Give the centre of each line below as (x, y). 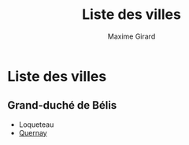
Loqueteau (36, 125)
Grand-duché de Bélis (62, 105)
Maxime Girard (132, 36)
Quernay (33, 132)
